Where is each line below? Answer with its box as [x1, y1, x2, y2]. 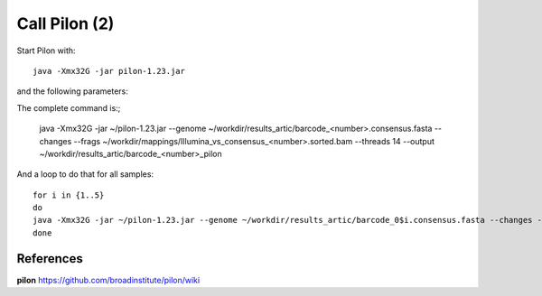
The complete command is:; [16, 102, 121, 113]
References [16, 251, 83, 266]
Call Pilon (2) [16, 14, 115, 33]
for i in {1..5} [33, 190, 105, 200]
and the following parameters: [16, 86, 128, 97]
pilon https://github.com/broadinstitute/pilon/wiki [16, 274, 201, 285]
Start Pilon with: [16, 45, 76, 56]
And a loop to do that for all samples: [16, 169, 154, 180]
